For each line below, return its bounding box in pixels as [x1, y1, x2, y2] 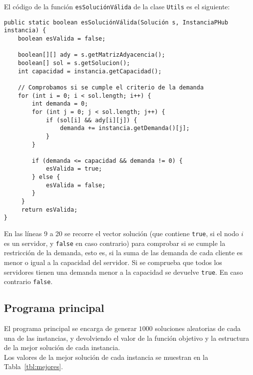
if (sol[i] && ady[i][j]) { [46, 116, 138, 124]
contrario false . [4, 276, 53, 287]
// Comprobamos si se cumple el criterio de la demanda [18, 84, 204, 91]
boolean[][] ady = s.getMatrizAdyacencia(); [18, 51, 165, 59]
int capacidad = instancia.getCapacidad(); [18, 67, 162, 75]
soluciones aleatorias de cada [155, 323, 241, 333]
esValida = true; [46, 165, 102, 173]
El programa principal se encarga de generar [4, 323, 137, 333]
